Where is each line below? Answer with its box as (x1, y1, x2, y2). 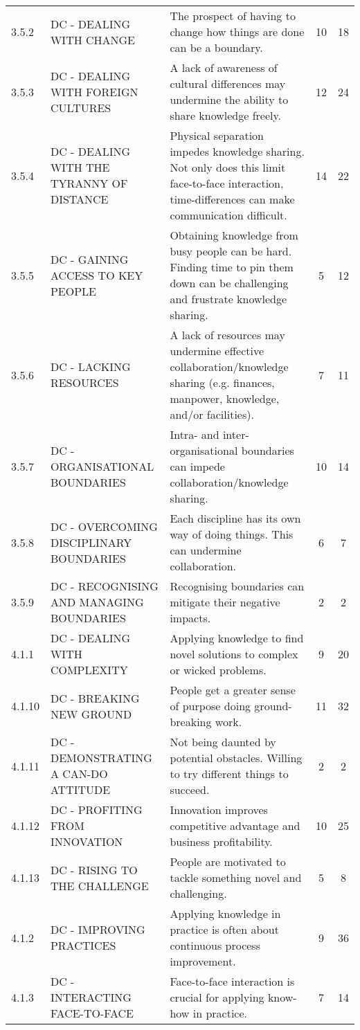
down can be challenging (170, 275, 289, 291)
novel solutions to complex (170, 646, 298, 662)
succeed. (170, 781, 210, 797)
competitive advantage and (170, 817, 300, 833)
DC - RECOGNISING (50, 578, 159, 594)
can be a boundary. (170, 39, 263, 55)
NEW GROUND (50, 705, 132, 722)
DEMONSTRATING (50, 750, 152, 766)
